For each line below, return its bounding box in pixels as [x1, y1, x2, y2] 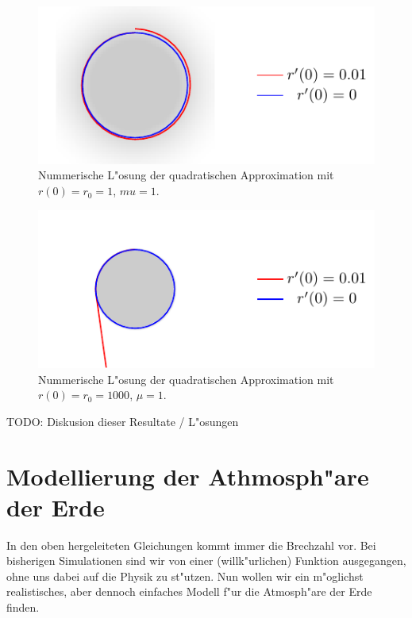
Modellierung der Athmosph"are [6, 459, 369, 492]
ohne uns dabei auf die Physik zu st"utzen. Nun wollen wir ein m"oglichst [6, 567, 364, 584]
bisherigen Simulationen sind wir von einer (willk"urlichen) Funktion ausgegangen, [6, 552, 406, 569]
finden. [6, 599, 40, 616]
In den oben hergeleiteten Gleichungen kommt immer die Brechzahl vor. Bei [6, 536, 376, 553]
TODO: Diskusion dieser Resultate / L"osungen [6, 413, 239, 429]
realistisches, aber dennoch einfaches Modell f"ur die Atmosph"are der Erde [6, 583, 372, 600]
